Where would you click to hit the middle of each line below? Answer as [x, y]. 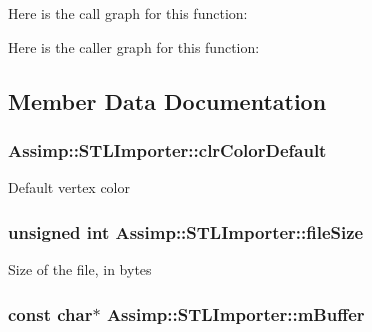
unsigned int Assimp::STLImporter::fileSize [186, 231]
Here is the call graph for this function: [128, 13]
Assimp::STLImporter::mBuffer [235, 313]
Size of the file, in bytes [80, 269]
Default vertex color [69, 187]
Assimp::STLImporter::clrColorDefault [167, 149]
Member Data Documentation [167, 100]
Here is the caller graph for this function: [134, 46]
